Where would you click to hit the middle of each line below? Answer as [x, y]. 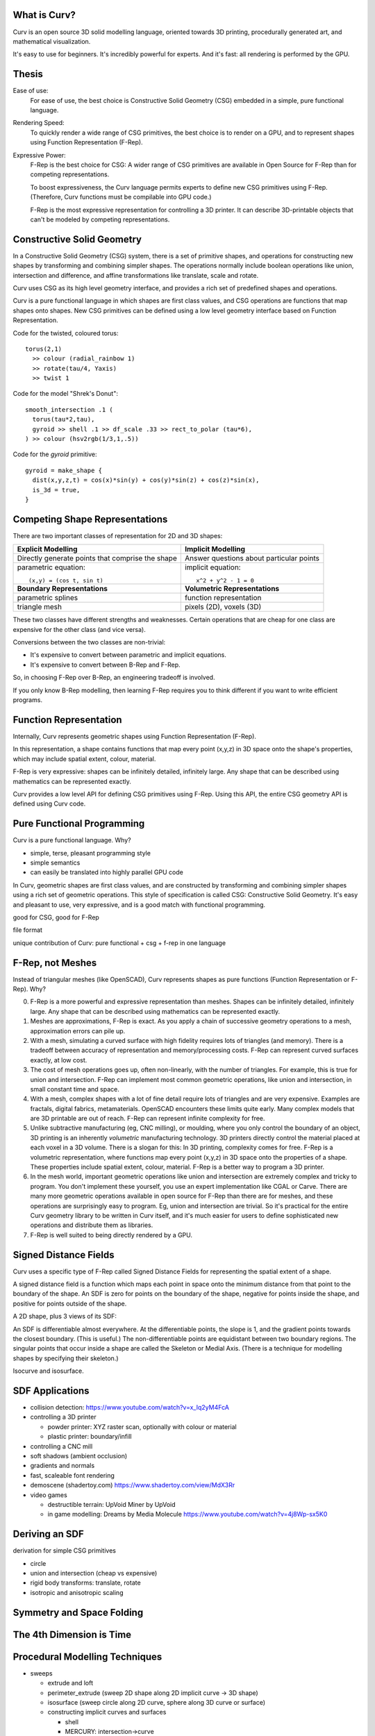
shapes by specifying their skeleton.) [66, 1358]
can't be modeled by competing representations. [100, 219]
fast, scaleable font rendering [72, 1475]
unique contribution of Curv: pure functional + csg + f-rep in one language [119, 943]
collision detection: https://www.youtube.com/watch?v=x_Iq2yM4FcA [130, 1408]
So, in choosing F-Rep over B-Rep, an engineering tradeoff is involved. [114, 678]
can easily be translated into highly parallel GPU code [107, 872]
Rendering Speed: [39, 123]
